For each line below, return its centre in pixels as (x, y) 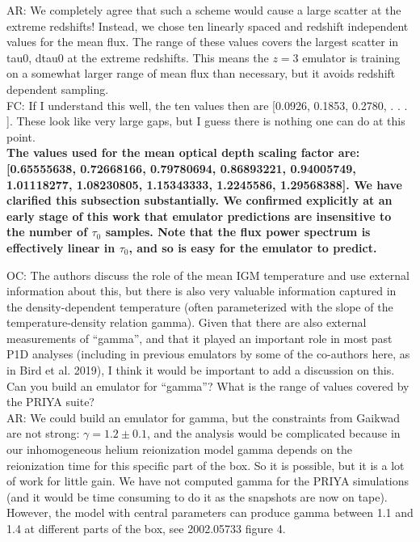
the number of (47, 232)
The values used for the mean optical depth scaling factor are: (183, 152)
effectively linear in (61, 247)
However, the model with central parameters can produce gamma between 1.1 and (210, 512)
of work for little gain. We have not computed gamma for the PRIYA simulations (208, 481)
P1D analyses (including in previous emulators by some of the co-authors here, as (208, 354)
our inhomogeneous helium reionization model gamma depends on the (180, 449)
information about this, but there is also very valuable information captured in (202, 291)
